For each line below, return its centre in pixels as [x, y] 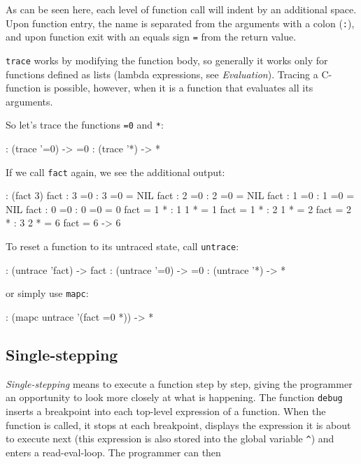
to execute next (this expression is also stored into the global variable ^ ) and [170, 438]
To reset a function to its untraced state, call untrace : [122, 246]
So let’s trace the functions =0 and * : [85, 125]
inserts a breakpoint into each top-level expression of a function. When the [166, 411]
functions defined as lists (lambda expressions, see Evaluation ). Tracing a [162, 74]
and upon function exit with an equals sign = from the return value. [151, 37]
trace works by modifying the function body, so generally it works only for [167, 60]
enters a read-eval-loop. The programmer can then [113, 452]
